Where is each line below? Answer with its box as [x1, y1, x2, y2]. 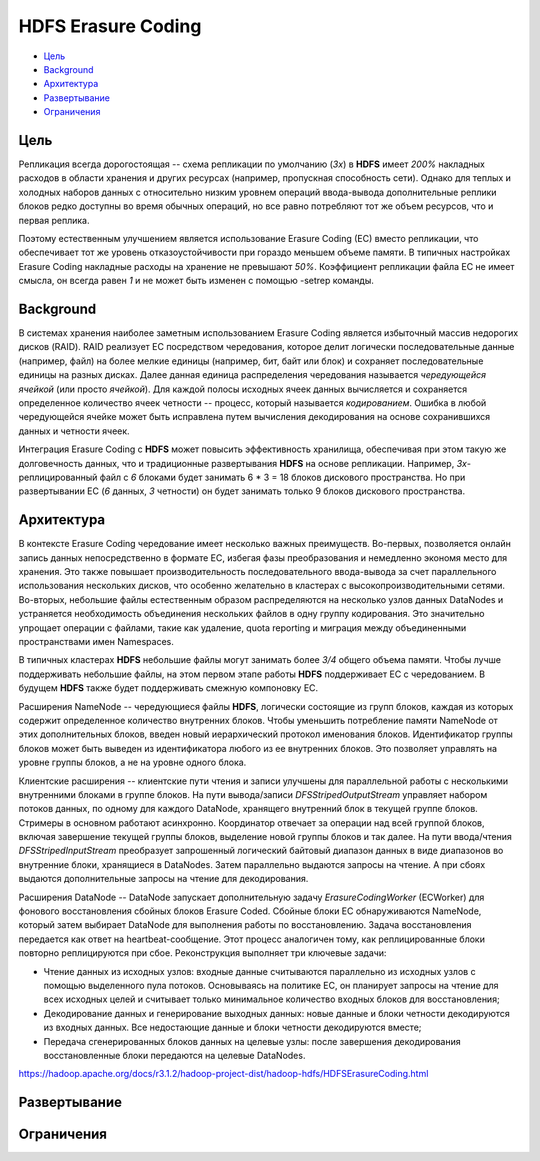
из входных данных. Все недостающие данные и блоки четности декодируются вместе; [43, 1021, 422, 1034]
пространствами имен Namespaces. [18, 635, 175, 647]
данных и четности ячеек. [18, 425, 130, 437]
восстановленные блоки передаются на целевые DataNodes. [43, 1049, 306, 1061]
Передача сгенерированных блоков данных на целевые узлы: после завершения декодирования [43, 1035, 462, 1047]
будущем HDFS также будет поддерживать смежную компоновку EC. [18, 682, 319, 694]
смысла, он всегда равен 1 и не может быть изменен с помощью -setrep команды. [18, 275, 375, 287]
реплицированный [18, 471, 98, 483]
